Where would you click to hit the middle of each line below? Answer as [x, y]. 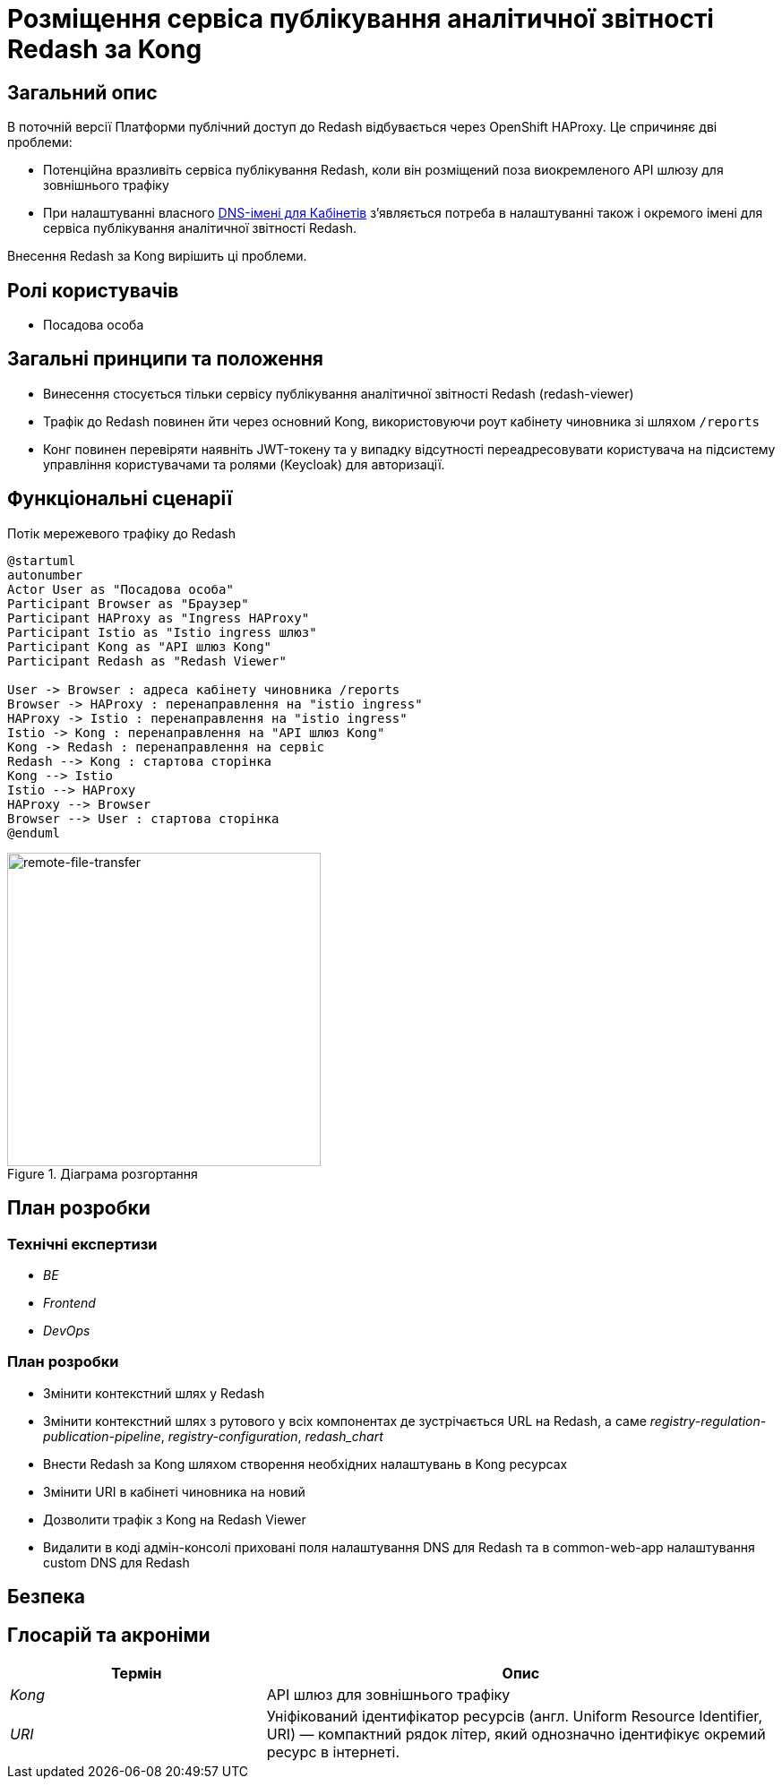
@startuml [41, 560]
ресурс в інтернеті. [333, 1752]
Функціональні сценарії [120, 499]
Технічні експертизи [82, 1244]
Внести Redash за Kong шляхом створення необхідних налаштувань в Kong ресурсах [305, 1464]
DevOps [67, 1330]
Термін [137, 1673]
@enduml [34, 833]
